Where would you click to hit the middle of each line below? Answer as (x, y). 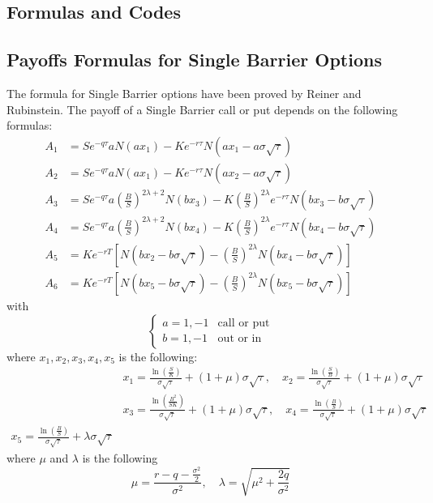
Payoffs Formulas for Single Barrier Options (194, 60)
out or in (240, 339)
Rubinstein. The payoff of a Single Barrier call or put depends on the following (202, 109)
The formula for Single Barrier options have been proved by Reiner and (184, 93)
